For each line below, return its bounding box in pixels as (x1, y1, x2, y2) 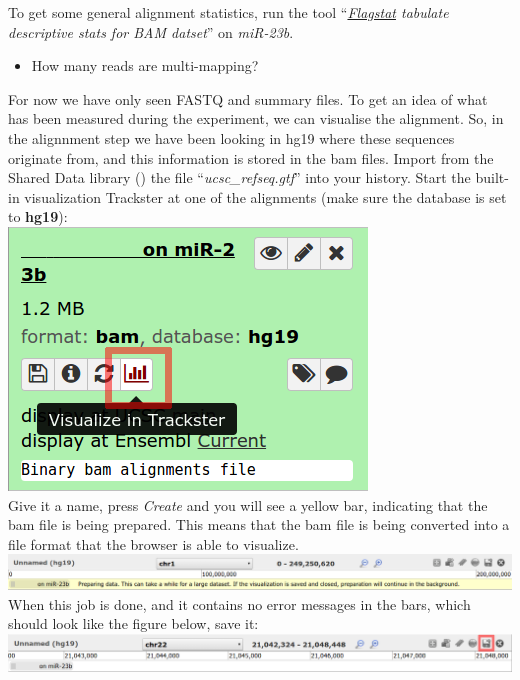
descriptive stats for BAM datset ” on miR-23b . (8, 21, 294, 42)
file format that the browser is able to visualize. (8, 533, 299, 554)
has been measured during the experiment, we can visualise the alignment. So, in (8, 108, 504, 129)
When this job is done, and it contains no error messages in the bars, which (8, 593, 471, 614)
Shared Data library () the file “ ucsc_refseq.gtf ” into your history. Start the (8, 167, 471, 188)
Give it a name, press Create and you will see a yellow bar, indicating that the (8, 494, 488, 515)
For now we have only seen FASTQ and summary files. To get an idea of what (8, 88, 488, 109)
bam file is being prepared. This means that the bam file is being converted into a (8, 514, 510, 535)
